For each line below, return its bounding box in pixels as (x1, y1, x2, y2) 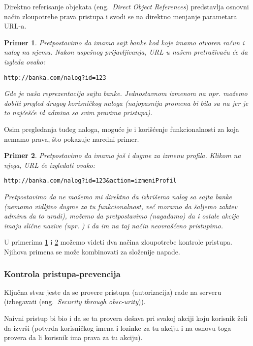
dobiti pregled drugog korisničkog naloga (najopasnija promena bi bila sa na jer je (4, 97, 249, 108)
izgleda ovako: (4, 56, 45, 66)
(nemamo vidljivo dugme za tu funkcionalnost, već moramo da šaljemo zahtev (4, 201, 237, 211)
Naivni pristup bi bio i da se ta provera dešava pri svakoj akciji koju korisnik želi (4, 313, 248, 323)
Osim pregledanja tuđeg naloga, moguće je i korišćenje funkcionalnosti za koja (4, 124, 239, 134)
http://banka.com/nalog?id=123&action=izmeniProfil (4, 177, 177, 185)
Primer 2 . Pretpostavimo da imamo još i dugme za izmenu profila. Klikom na (4, 150, 241, 160)
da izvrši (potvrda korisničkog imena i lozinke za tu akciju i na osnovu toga (4, 322, 231, 333)
